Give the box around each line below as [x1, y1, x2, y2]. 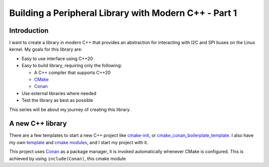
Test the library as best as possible [21, 97, 94, 103]
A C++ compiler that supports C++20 [34, 70, 111, 76]
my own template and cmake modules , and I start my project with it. [9, 139, 148, 145]
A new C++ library [9, 119, 67, 128]
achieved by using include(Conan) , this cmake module [9, 156, 126, 162]
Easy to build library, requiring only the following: [21, 63, 122, 69]
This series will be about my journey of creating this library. [9, 106, 131, 112]
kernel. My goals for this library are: [9, 46, 82, 52]
